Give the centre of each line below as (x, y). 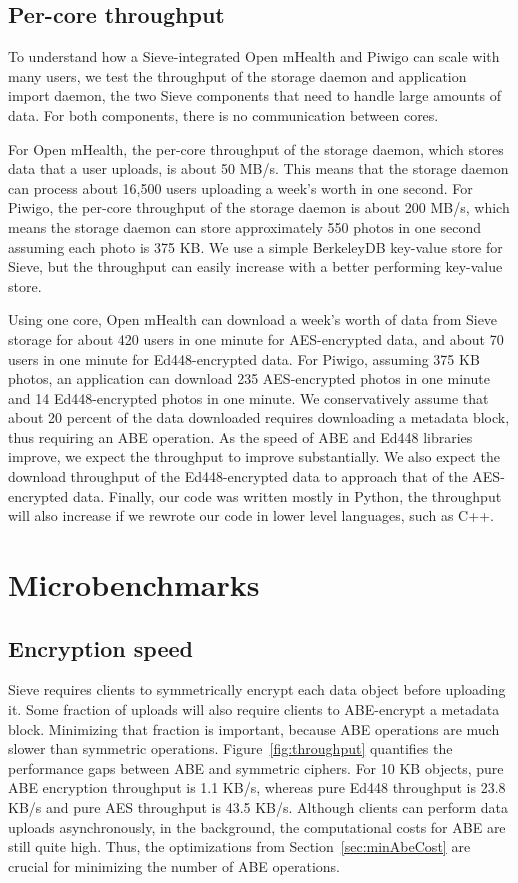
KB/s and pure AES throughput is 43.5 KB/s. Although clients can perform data (258, 807)
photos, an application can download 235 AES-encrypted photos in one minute (249, 378)
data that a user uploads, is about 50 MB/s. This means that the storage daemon (258, 168)
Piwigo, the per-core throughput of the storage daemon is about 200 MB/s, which (259, 207)
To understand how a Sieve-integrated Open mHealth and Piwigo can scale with (254, 56)
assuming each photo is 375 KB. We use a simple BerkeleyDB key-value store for (255, 246)
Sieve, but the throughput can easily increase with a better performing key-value (255, 266)
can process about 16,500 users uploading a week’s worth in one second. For (240, 187)
